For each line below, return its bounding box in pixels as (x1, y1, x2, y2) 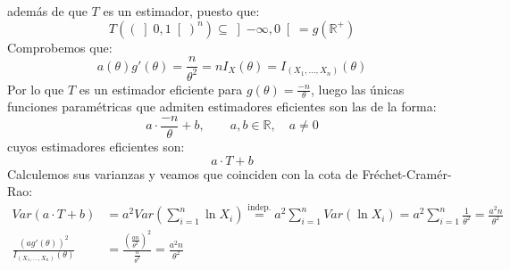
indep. (247, 203, 272, 213)
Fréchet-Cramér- (362, 164, 452, 183)
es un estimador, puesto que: (103, 2, 260, 20)
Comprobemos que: (7, 37, 113, 56)
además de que (7, 2, 88, 20)
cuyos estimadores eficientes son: (7, 137, 185, 156)
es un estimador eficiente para (79, 79, 243, 98)
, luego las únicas (310, 79, 405, 98)
